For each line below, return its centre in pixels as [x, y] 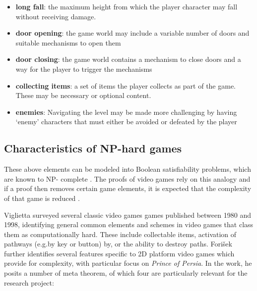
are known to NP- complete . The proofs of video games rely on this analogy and [127, 178]
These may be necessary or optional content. [83, 95]
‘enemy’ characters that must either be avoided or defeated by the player [126, 121]
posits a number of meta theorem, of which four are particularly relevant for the [126, 273]
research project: [29, 282]
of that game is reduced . [42, 198]
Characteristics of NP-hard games [93, 148]
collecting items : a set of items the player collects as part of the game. [126, 85]
